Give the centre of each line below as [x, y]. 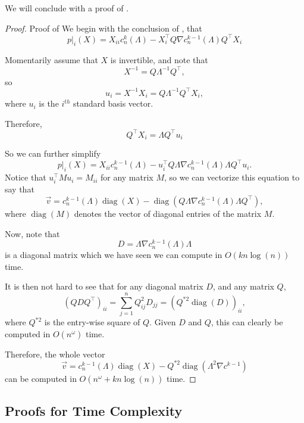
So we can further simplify [53, 153]
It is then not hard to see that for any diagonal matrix [104, 286]
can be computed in [41, 378]
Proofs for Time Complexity [94, 411]
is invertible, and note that [159, 60]
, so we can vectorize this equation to [232, 177]
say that [20, 189]
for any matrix [127, 177]
